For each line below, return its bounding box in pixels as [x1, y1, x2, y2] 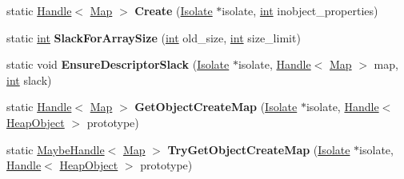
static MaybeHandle [6, 141, 105, 157]
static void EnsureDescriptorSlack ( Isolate [6, 56, 230, 73]
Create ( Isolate [134, 2, 213, 18]
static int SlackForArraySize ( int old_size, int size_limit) [6, 29, 301, 46]
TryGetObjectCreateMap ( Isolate [167, 141, 350, 157]
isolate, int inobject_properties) [222, 2, 378, 18]
